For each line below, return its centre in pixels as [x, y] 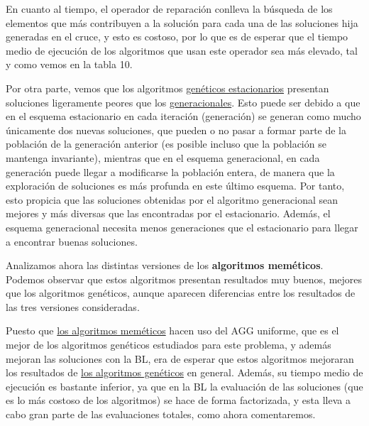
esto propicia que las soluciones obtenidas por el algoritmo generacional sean [172, 199]
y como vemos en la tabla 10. [69, 64]
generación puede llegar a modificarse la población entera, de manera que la [170, 171]
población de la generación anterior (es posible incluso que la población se [166, 144]
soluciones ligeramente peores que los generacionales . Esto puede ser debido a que [183, 102]
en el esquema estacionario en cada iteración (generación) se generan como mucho [183, 116]
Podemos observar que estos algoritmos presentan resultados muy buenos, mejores [184, 279]
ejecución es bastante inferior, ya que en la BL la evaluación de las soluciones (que [184, 386]
